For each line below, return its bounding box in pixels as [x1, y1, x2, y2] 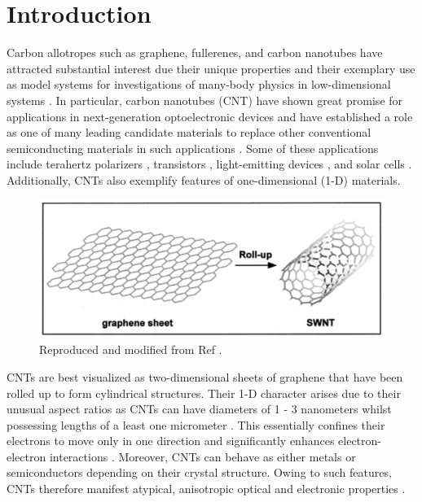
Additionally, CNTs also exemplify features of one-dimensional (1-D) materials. [7, 171, 401, 188]
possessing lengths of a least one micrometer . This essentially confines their [7, 416, 385, 433]
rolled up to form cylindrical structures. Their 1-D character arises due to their [7, 384, 401, 401]
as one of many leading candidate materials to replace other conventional [7, 124, 371, 141]
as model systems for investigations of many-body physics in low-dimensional [7, 76, 391, 93]
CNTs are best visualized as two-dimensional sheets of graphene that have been [7, 368, 403, 385]
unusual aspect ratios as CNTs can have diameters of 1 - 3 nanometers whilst [7, 400, 392, 417]
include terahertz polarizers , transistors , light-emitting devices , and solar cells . [7, 155, 412, 172]
